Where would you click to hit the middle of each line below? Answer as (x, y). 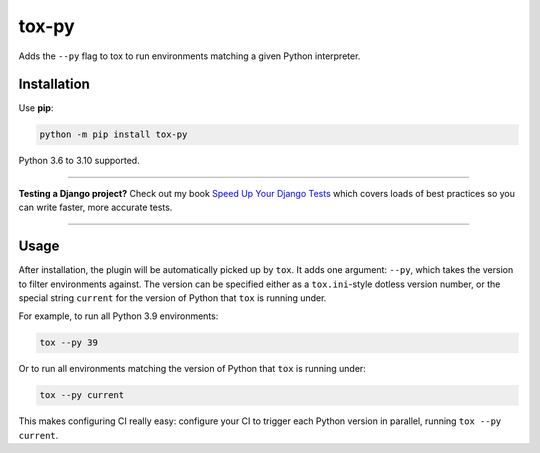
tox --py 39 (69, 343)
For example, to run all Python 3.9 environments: (118, 316)
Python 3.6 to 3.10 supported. (79, 161)
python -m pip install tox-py (113, 134)
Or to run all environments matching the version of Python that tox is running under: (192, 369)
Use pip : (36, 108)
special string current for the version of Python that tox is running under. (172, 297)
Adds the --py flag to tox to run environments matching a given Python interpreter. (189, 56)
